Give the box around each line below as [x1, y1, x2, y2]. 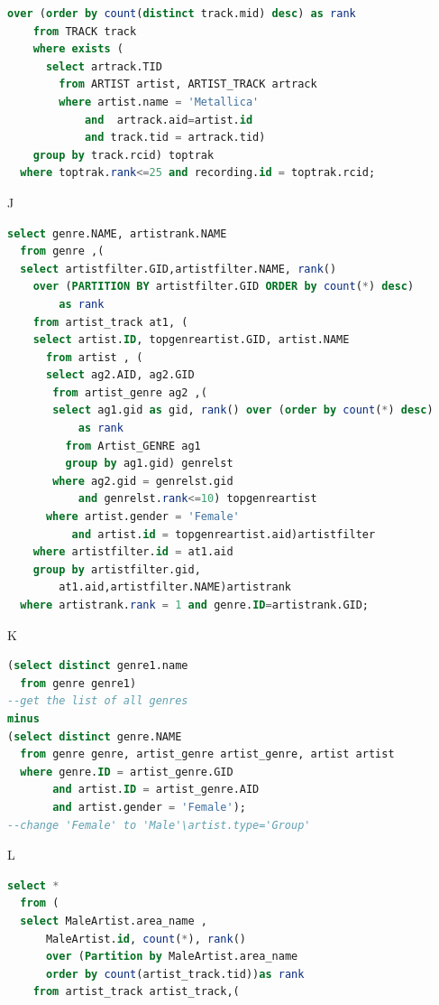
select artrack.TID [45, 60, 162, 73]
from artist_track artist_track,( [32, 985, 240, 999]
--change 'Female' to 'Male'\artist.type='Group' [7, 818, 311, 832]
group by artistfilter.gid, [32, 563, 201, 576]
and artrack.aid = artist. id [84, 113, 253, 126]
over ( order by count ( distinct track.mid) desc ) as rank [7, 7, 356, 20]
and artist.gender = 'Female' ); [52, 800, 246, 814]
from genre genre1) [20, 676, 137, 690]
